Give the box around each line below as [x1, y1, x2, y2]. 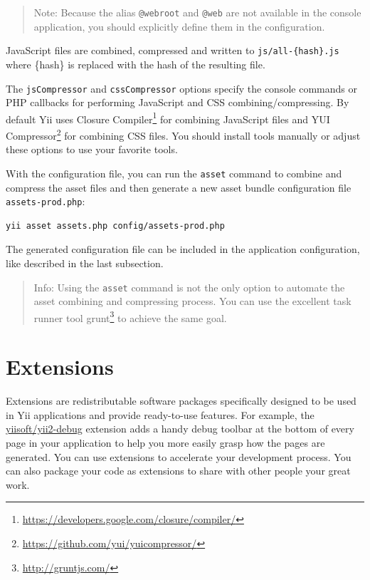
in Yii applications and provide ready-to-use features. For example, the [6, 407, 314, 422]
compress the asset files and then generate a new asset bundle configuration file [6, 180, 351, 195]
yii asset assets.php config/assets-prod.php [6, 220, 225, 231]
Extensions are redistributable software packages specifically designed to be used [6, 393, 356, 408]
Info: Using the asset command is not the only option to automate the [33, 279, 345, 294]
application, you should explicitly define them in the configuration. [33, 19, 325, 33]
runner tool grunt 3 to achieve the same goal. [33, 308, 227, 325]
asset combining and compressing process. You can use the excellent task [33, 294, 351, 309]
